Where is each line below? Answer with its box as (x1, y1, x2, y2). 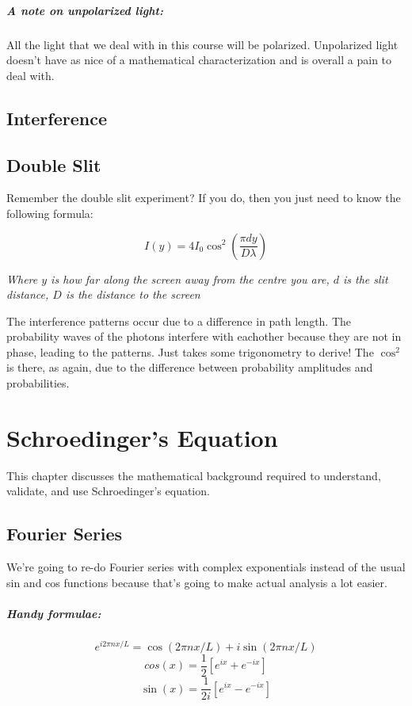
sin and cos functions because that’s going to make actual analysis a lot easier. (6, 574, 387, 590)
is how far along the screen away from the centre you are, (51, 270, 330, 287)
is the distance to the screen (65, 286, 200, 303)
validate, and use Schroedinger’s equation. (6, 483, 210, 499)
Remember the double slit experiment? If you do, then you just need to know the (6, 189, 401, 206)
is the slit (343, 270, 388, 287)
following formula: (6, 204, 93, 221)
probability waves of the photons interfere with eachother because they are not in (6, 328, 402, 345)
